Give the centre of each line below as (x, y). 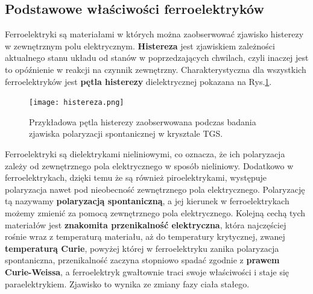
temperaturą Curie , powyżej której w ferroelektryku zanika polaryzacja (142, 248)
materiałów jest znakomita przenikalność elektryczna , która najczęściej (146, 224)
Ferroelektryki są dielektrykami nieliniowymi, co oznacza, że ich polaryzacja (145, 154)
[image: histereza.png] (77, 103)
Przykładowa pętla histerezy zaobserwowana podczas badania (143, 121)
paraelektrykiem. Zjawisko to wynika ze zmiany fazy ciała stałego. (127, 283)
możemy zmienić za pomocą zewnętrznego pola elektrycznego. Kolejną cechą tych (155, 212)
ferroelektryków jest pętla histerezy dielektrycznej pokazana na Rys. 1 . (138, 81)
